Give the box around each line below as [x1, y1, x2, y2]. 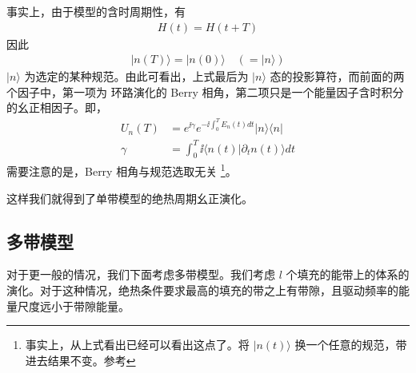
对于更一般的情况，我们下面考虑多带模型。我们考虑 [6, 266, 275, 283]
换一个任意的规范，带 [294, 336, 407, 353]
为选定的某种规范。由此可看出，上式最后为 [24, 68, 249, 85]
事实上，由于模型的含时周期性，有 [6, 3, 186, 19]
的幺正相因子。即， [6, 99, 107, 116]
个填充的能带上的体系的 [286, 266, 410, 283]
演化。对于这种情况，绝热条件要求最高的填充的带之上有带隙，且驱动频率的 [6, 282, 398, 299]
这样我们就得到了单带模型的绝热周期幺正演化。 [6, 189, 253, 206]
